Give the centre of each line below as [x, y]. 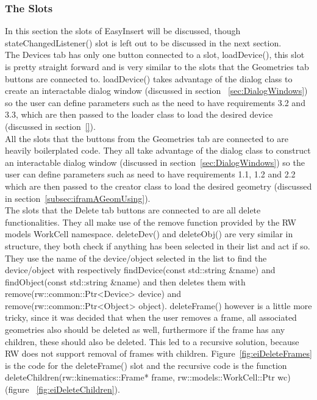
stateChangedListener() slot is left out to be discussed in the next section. [143, 42]
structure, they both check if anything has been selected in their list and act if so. [158, 245]
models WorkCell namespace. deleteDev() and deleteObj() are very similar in [149, 234]
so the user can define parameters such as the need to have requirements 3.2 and [155, 102]
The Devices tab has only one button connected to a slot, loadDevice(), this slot [155, 55]
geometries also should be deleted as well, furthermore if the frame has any [145, 330]
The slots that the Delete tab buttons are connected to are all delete [133, 210]
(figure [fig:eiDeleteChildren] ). [62, 389]
